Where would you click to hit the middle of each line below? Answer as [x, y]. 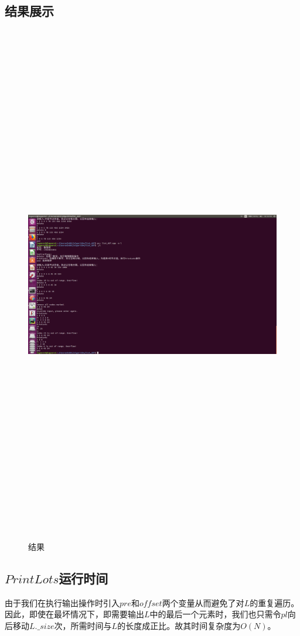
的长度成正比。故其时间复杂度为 [179, 626]
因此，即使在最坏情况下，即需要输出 [74, 614]
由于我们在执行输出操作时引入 [62, 602]
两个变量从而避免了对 [203, 602]
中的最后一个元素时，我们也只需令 [215, 614]
